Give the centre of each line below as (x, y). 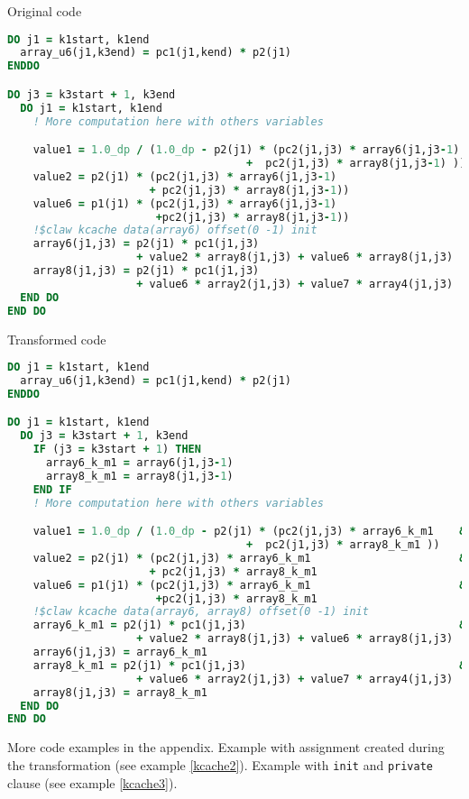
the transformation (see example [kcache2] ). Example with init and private (220, 764)
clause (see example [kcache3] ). (92, 782)
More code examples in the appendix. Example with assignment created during (226, 747)
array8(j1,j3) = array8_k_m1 (120, 692)
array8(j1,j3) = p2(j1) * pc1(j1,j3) (146, 271)
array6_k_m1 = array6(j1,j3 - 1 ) (139, 463)
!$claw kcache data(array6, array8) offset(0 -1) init (201, 612)
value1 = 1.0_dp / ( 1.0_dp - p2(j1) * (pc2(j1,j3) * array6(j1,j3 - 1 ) (246, 150)
